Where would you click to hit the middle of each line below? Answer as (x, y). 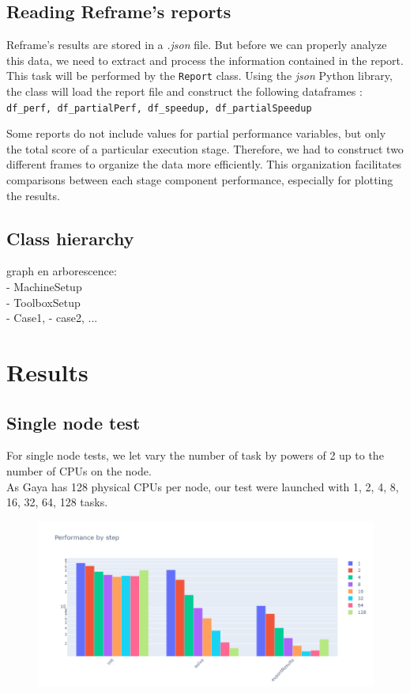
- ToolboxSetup (43, 302)
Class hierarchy (70, 238)
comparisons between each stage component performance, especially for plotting (200, 180)
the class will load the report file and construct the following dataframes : (184, 91)
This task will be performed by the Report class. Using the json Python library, (199, 76)
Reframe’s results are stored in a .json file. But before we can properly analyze (197, 45)
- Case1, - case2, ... (52, 318)
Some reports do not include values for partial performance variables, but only (196, 133)
